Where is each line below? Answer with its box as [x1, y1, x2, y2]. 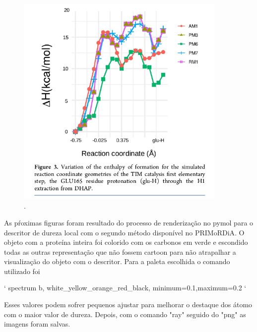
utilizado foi [4, 266, 40, 276]
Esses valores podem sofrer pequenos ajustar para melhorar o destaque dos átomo [4, 299, 253, 310]
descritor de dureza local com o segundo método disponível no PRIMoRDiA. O [4, 227, 245, 237]
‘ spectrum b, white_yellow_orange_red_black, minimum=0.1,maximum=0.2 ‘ [4, 282, 247, 293]
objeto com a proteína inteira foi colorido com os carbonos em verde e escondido [4, 237, 248, 247]
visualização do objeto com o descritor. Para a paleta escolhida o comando [4, 256, 230, 267]
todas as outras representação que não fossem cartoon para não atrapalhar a [4, 246, 236, 257]
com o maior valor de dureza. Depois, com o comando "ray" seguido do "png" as [4, 309, 246, 319]
